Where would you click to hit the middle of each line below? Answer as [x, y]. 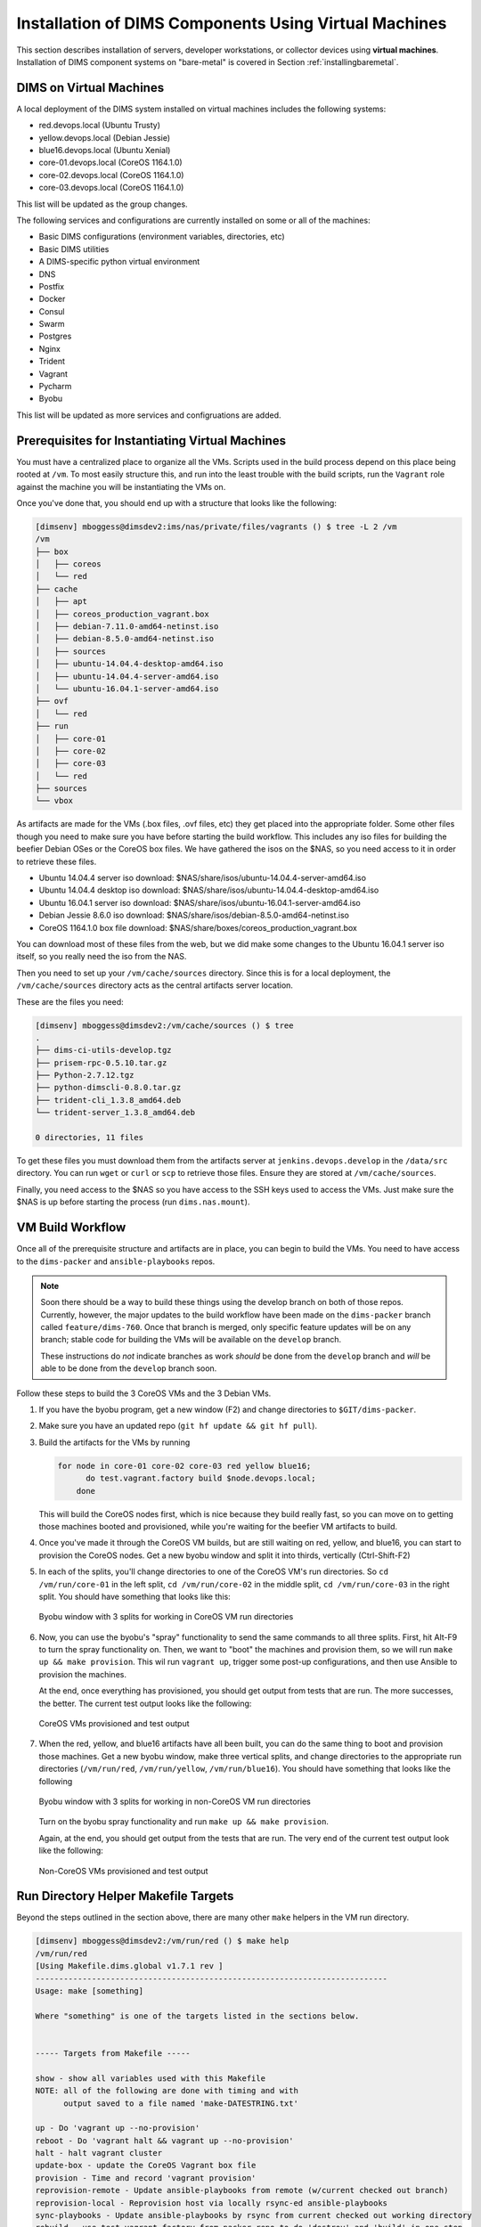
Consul [52, 311]
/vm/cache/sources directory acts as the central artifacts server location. [155, 985]
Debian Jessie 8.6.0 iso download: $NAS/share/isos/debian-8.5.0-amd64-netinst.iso [194, 915]
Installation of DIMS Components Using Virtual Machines [232, 23]
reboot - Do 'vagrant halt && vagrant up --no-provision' [164, 2141]
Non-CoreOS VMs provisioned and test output [123, 1871]
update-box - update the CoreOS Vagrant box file [146, 2166]
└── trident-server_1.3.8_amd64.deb [115, 1113]
